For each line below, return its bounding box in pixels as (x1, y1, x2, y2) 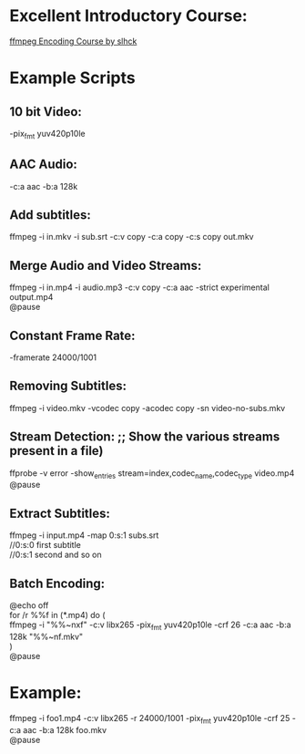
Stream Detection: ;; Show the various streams (9, 429, 280, 445)
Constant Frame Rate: (9, 327, 136, 343)
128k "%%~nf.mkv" (9, 631, 84, 642)
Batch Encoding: (9, 575, 106, 591)
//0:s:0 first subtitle (9, 540, 82, 551)
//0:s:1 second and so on (9, 549, 102, 561)
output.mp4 (9, 292, 54, 303)
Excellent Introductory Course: (9, 5, 248, 26)
